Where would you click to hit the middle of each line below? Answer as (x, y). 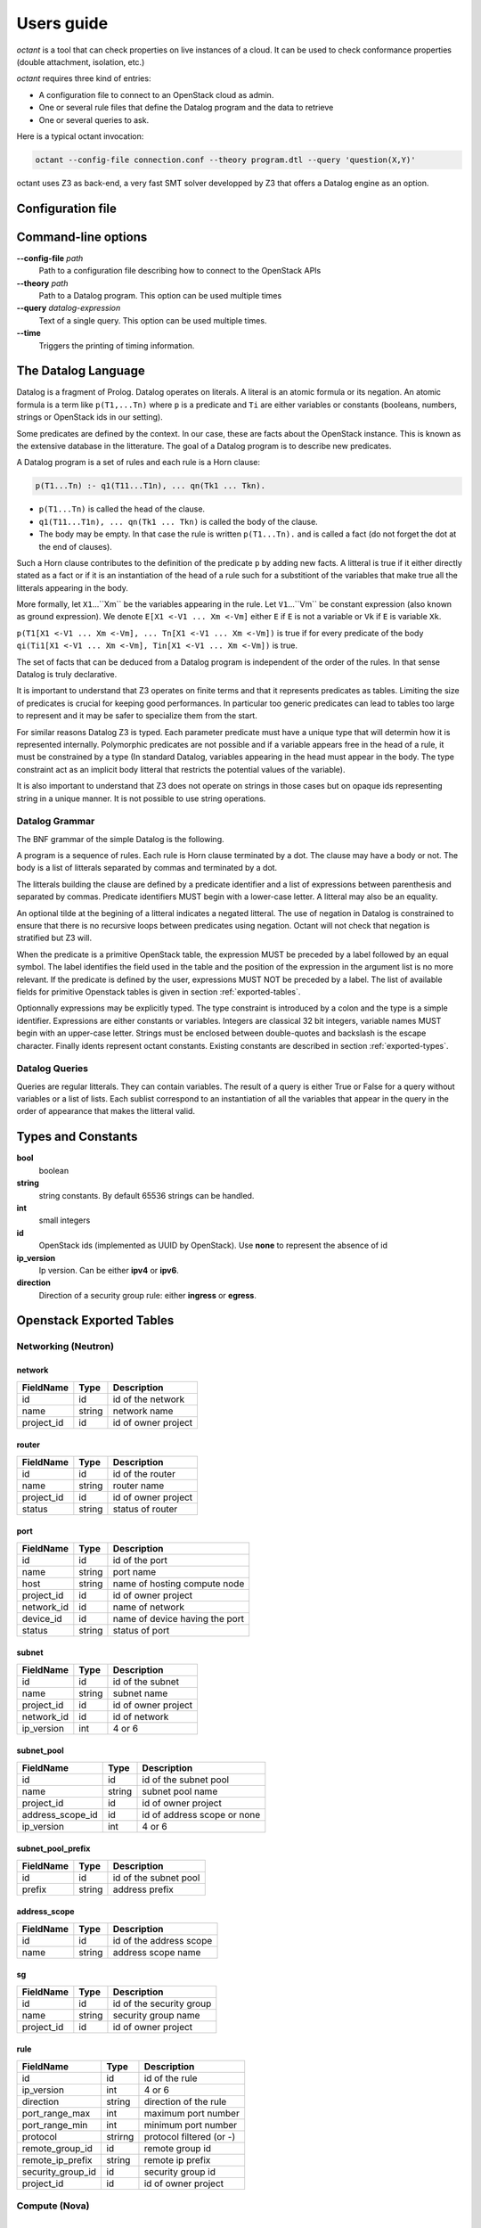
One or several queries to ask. (94, 119)
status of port (141, 1630)
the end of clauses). (76, 546)
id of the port (140, 1560)
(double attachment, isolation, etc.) (81, 61)
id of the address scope (163, 1940)
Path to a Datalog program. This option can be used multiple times (160, 295)
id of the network (149, 1399)
